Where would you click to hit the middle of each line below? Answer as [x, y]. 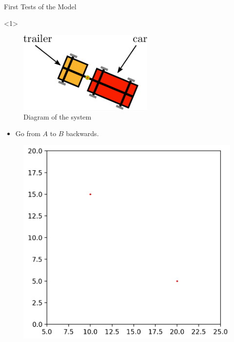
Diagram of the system [58, 117]
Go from [28, 133]
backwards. [82, 133]
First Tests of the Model [40, 6]
